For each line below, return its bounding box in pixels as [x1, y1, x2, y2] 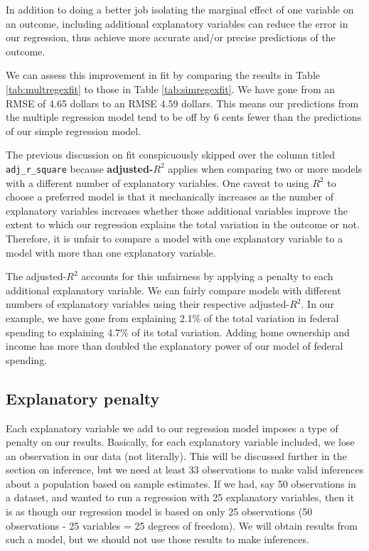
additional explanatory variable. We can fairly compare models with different [6, 282, 341, 297]
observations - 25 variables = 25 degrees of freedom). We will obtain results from [6, 518, 358, 533]
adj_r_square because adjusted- [6, 161, 154, 176]
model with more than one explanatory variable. [6, 245, 216, 260]
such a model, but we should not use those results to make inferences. [6, 532, 309, 547]
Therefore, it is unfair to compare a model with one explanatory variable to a [6, 230, 343, 245]
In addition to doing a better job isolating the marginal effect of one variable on [6, 2, 354, 16]
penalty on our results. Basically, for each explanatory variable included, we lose [6, 434, 355, 449]
